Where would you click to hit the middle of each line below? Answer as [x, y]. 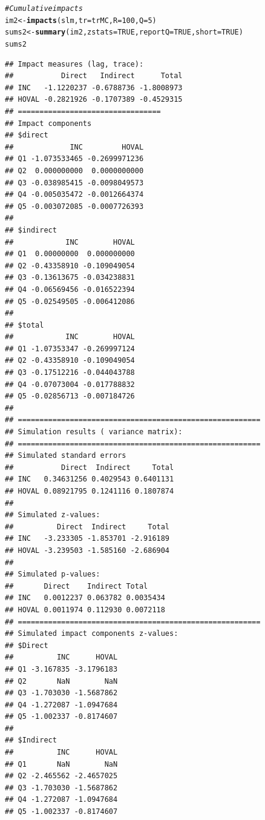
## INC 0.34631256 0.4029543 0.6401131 [90, 479]
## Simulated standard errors [66, 456]
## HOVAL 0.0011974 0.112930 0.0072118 [85, 610]
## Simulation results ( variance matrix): [94, 432]
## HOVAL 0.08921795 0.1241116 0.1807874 [90, 491]
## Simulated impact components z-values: [92, 634]
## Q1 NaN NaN [61, 764]
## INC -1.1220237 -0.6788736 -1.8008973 [94, 88]
